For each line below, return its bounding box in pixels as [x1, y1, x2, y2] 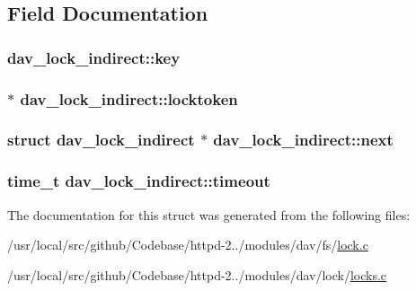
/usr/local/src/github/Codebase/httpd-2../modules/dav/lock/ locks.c [7, 265, 387, 284]
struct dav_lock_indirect [7, 128, 195, 151]
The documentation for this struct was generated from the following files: [7, 205, 411, 224]
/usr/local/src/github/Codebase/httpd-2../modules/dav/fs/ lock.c [7, 235, 368, 254]
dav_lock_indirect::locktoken [20, 87, 238, 110]
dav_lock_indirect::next [213, 128, 394, 151]
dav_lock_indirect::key [7, 46, 181, 68]
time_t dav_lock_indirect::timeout [7, 170, 270, 192]
